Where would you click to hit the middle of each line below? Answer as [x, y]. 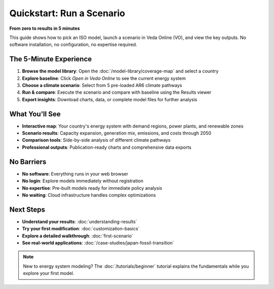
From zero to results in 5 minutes [45, 28]
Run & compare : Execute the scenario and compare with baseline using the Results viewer [117, 92]
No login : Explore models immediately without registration [83, 181]
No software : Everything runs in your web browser [75, 174]
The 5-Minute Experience [51, 59]
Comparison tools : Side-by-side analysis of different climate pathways [96, 140]
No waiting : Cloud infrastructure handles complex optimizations [89, 195]
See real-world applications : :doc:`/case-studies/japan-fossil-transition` [98, 243]
